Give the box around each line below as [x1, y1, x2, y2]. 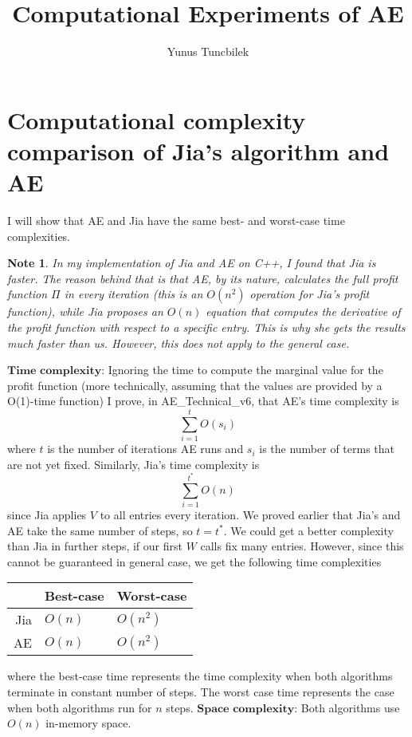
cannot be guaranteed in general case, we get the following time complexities [7, 553, 382, 569]
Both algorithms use [300, 699, 400, 715]
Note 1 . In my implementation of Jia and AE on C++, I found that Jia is [7, 254, 376, 271]
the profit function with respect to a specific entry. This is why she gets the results [7, 319, 406, 335]
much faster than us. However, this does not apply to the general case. [7, 334, 350, 351]
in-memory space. [45, 715, 131, 731]
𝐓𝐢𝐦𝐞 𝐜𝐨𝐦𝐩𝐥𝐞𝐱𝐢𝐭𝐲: [7, 365, 105, 377]
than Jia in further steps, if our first [7, 538, 182, 554]
